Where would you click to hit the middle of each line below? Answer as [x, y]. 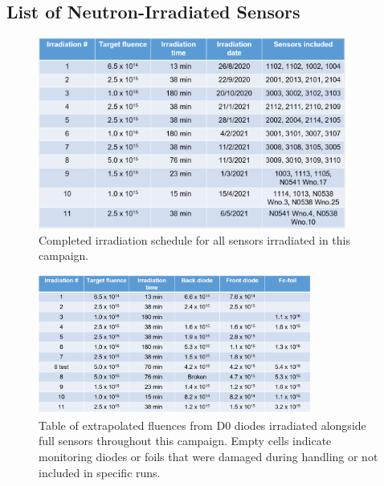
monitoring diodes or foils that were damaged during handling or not [208, 457]
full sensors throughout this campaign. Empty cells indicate [185, 441]
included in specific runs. [100, 472]
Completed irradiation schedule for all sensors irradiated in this [194, 239]
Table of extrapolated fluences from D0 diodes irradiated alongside [202, 425]
